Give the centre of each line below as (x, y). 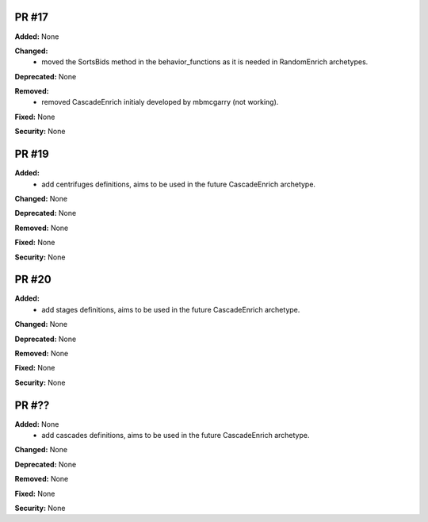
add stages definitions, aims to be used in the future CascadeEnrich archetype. (171, 309)
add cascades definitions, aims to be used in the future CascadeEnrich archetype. (176, 436)
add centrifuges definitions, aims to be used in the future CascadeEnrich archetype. (179, 184)
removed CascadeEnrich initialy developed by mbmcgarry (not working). (160, 102)
